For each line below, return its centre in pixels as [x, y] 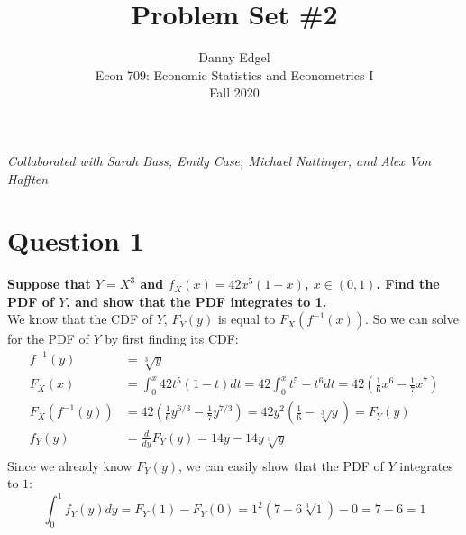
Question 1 [76, 240]
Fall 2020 [234, 92]
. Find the [408, 284]
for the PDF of [48, 339]
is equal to [247, 319]
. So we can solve [412, 319]
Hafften [28, 178]
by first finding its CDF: [172, 339]
